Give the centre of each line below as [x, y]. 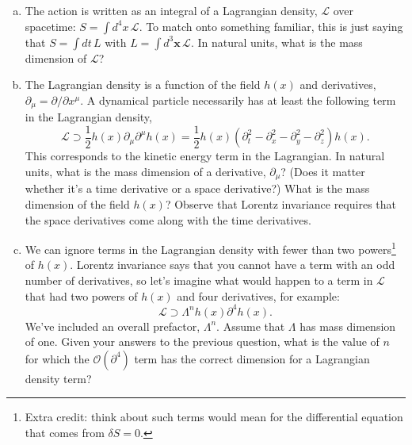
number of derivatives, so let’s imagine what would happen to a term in [199, 280]
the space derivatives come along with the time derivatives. [168, 219]
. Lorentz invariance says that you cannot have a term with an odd [233, 265]
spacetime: [50, 26]
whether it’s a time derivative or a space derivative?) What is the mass [197, 188]
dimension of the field [77, 203]
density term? [58, 378]
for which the [57, 358]
